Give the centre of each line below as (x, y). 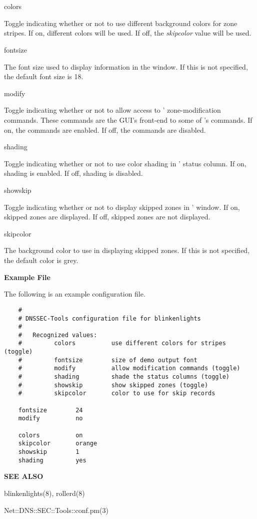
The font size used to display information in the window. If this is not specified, (126, 66)
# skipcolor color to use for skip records (117, 394)
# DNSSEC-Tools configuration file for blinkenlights (109, 318)
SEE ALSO (24, 476)
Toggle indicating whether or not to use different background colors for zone (121, 23)
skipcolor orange (58, 444)
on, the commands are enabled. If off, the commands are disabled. (105, 129)
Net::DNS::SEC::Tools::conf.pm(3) (56, 510)
